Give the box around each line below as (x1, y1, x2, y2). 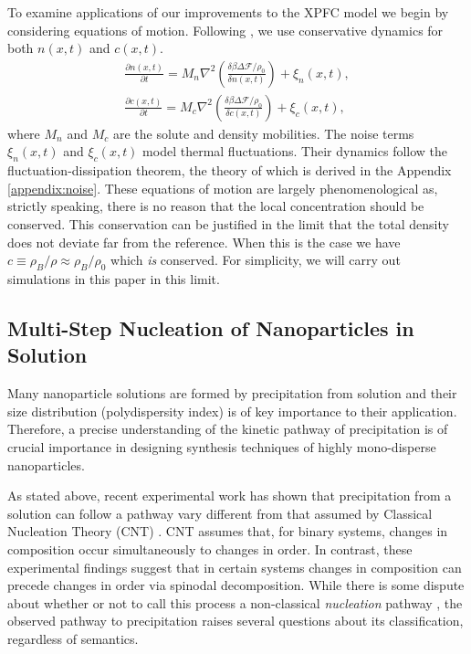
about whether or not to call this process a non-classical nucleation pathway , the (7, 593, 463, 612)
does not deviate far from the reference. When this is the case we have (7, 232, 401, 251)
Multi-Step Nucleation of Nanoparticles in (7, 313, 414, 342)
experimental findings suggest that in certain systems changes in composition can (7, 557, 462, 576)
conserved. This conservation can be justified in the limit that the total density (7, 215, 449, 234)
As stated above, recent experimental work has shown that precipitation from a (7, 486, 452, 505)
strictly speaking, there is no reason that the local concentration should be (7, 196, 424, 216)
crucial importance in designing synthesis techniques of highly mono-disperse (7, 437, 436, 456)
